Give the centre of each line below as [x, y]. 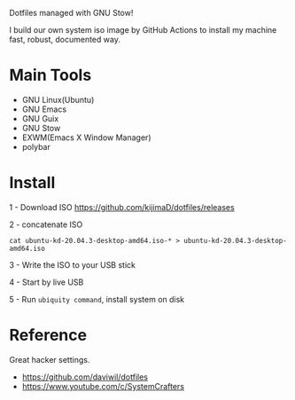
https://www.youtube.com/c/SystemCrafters [103, 386]
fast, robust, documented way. [65, 39]
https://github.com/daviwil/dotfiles [85, 377]
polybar [36, 146]
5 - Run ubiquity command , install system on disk [97, 299]
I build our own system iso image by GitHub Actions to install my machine [143, 30]
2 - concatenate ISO [46, 224]
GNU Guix [40, 118]
